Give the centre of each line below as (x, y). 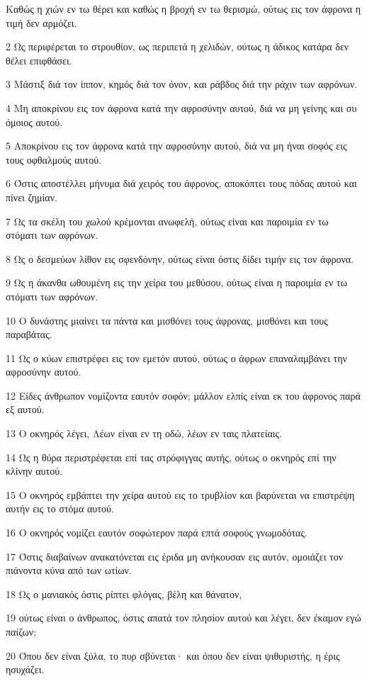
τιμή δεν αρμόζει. (41, 22)
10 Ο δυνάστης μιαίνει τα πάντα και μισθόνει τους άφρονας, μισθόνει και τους (167, 320)
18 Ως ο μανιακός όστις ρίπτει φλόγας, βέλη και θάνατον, (124, 593)
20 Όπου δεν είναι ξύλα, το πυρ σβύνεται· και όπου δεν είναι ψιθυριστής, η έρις (173, 655)
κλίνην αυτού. (34, 471)
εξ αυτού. (25, 409)
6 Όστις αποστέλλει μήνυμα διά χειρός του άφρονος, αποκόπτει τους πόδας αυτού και (181, 183)
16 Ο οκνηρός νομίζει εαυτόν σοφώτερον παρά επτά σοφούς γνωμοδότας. (157, 533)
